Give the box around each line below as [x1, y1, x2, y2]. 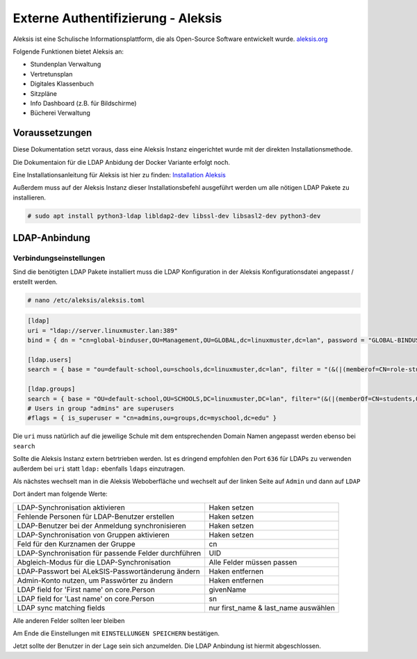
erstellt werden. [13, 277, 58, 286]
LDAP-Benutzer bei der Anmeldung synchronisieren [17, 521, 187, 530]
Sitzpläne [30, 89, 57, 97]
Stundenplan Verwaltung [30, 60, 101, 69]
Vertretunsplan [30, 70, 73, 78]
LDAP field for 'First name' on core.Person [17, 585, 156, 594]
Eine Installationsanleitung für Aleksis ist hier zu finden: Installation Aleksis [13, 170, 226, 179]
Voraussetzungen [13, 127, 92, 139]
